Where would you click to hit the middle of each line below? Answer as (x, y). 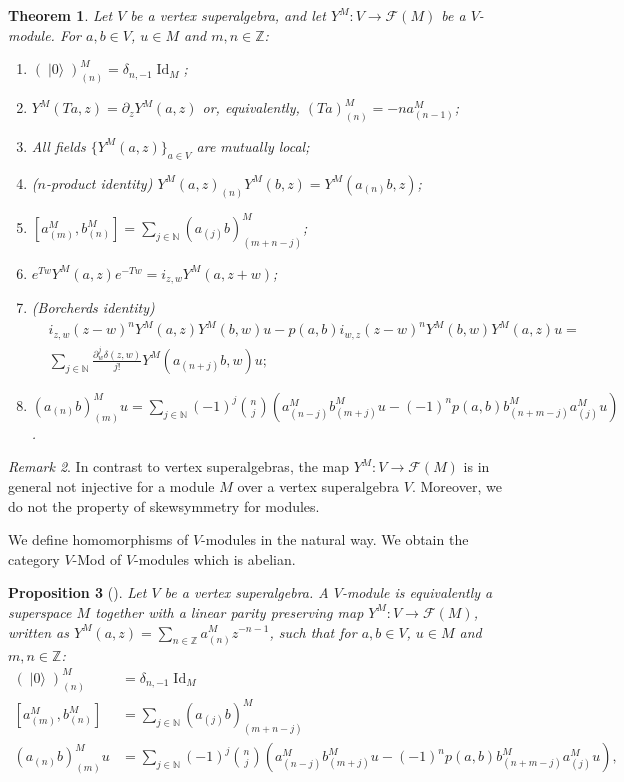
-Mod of (97, 558)
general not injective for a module (111, 485)
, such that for (313, 631)
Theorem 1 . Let (60, 15)
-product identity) (99, 182)
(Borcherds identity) (93, 307)
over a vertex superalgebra (318, 485)
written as (38, 631)
